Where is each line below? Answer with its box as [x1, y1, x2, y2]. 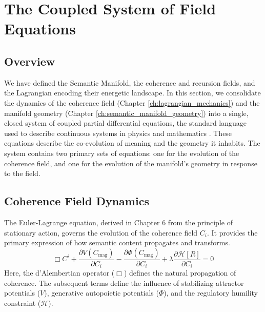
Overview [4, 53, 55, 69]
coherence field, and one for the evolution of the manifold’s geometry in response [4, 158, 257, 168]
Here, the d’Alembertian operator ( [4, 267, 115, 278]
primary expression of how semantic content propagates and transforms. [4, 237, 230, 248]
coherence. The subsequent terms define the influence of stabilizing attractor [4, 277, 244, 288]
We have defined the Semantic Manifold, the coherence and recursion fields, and [4, 77, 255, 88]
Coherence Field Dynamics [4, 193, 149, 209]
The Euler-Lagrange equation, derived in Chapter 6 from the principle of [4, 217, 233, 227]
